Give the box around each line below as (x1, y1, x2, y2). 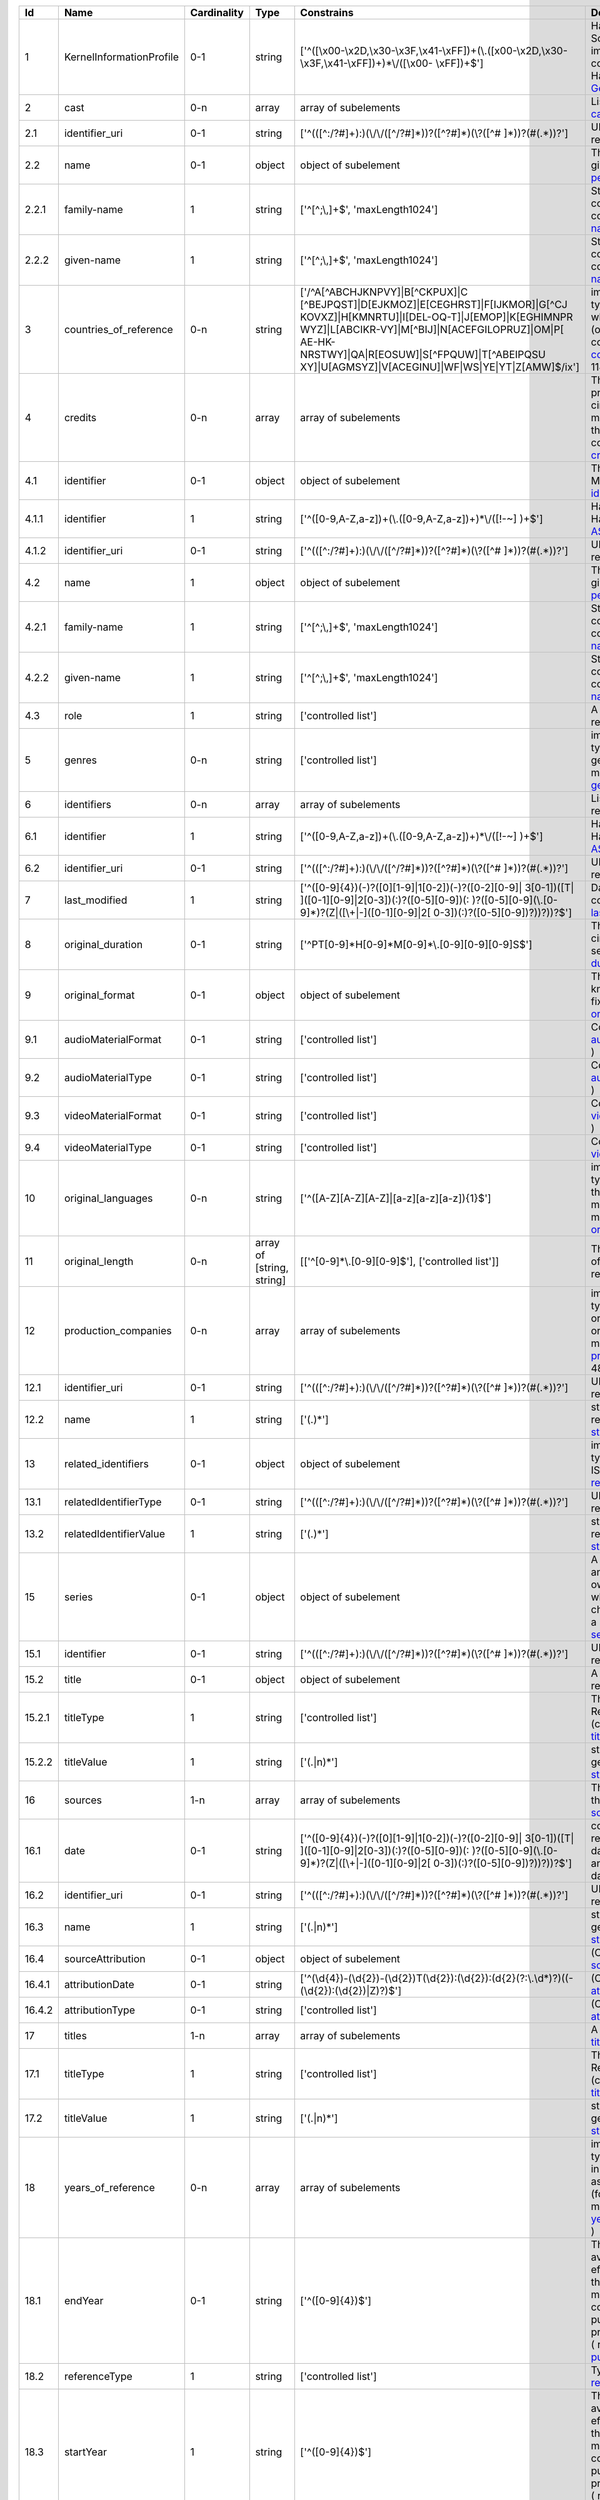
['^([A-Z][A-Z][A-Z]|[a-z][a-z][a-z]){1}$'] (300, 1191, 492, 1205)
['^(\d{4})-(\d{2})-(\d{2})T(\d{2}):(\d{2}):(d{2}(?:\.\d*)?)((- (300, 1971, 574, 1985)
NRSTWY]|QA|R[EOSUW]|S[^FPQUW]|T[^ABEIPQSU (300, 348, 546, 361)
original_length (63, 1255, 134, 1268)
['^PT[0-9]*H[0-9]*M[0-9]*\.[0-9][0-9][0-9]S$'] (300, 938, 533, 951)
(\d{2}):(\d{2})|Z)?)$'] (300, 1984, 402, 1997)
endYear (63, 2294, 104, 2307)
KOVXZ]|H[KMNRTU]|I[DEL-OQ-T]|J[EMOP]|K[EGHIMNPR (300, 310, 574, 324)
